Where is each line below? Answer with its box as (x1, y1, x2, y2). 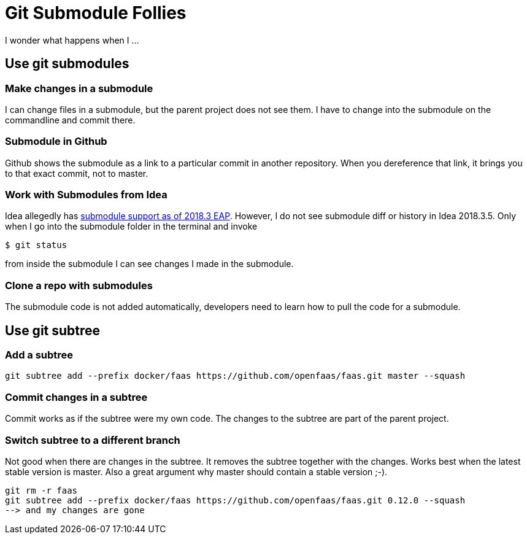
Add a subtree (5, 349, 74, 362)
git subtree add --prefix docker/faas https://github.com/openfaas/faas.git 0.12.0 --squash (5, 495, 466, 505)
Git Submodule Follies (5, 2, 187, 23)
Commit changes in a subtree (5, 390, 148, 403)
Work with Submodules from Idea (5, 188, 167, 201)
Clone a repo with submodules (5, 279, 153, 292)
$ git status (5, 240, 67, 250)
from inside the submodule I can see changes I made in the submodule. (5, 258, 294, 269)
